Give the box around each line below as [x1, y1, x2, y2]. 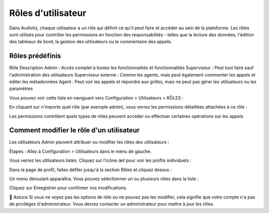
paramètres [9, 86, 33, 92]
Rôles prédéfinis [9, 52, 61, 60]
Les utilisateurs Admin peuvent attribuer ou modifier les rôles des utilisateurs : [9, 139, 169, 145]
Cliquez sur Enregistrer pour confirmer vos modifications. [9, 185, 127, 191]
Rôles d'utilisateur [9, 7, 87, 18]
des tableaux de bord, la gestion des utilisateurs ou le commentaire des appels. [9, 39, 172, 45]
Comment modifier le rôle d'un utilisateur [9, 126, 140, 134]
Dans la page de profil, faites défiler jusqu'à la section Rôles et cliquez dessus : [9, 167, 172, 173]
